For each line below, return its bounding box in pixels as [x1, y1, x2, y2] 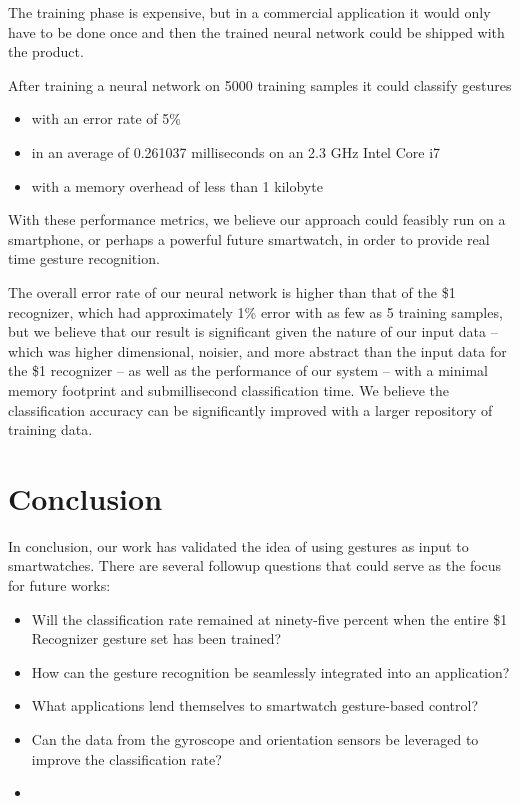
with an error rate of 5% [31, 108, 181, 129]
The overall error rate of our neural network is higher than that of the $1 [8, 281, 456, 302]
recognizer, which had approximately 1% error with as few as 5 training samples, [8, 301, 503, 322]
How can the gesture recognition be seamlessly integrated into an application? [31, 661, 510, 682]
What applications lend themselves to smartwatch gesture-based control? [31, 695, 479, 716]
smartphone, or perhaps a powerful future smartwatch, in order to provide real [8, 228, 490, 249]
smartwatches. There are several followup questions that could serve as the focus [8, 555, 502, 576]
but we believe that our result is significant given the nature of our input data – [8, 321, 498, 342]
